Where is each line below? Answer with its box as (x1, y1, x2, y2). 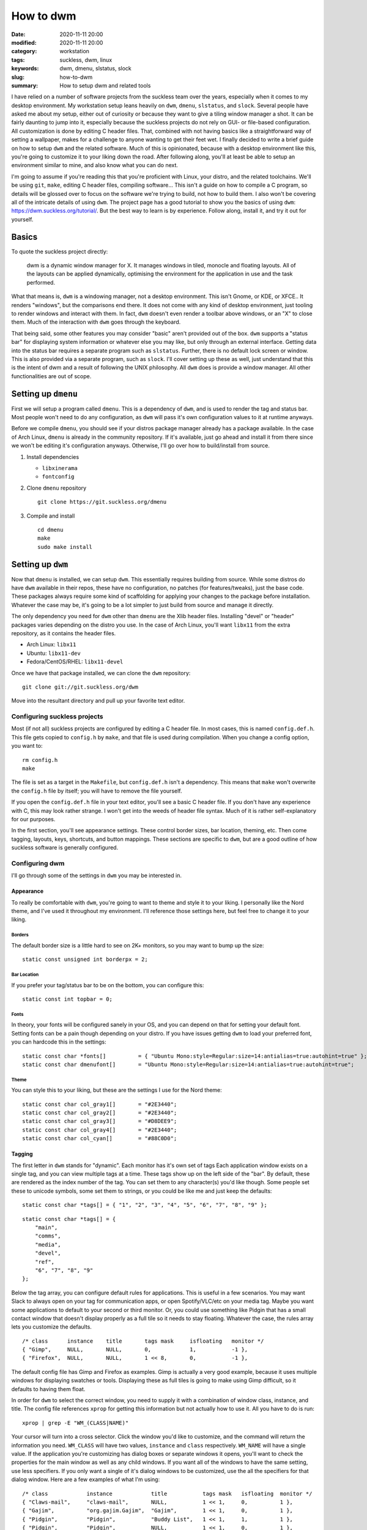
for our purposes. (11, 815, 56, 823)
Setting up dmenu (11, 389, 78, 399)
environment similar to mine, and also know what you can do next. (11, 162, 179, 169)
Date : (11, 31, 26, 38)
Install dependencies (26, 453, 80, 460)
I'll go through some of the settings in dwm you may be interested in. (11, 872, 182, 879)
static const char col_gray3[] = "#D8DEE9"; (22, 1118, 177, 1125)
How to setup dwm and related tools (59, 81, 151, 89)
